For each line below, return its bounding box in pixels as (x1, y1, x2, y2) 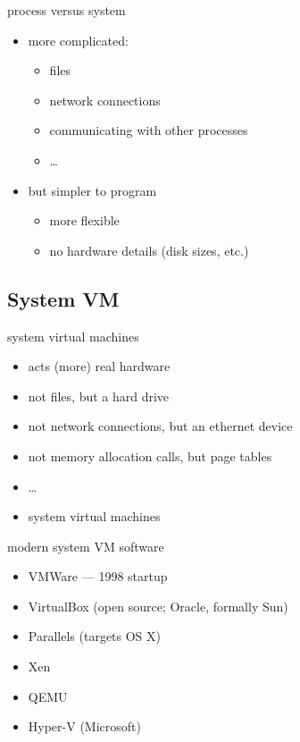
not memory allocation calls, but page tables (28, 446, 272, 465)
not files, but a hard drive (28, 386, 170, 405)
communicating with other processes (49, 121, 248, 139)
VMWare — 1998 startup (28, 567, 168, 586)
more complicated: (28, 30, 129, 49)
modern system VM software (7, 536, 164, 555)
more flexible (49, 211, 120, 230)
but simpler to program (28, 181, 157, 199)
